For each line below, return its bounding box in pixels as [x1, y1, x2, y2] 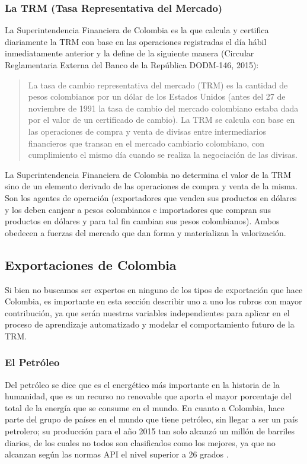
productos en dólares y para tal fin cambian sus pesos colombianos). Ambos [5, 215, 280, 227]
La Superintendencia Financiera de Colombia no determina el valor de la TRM [5, 168, 291, 180]
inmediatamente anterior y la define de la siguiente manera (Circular [5, 47, 254, 59]
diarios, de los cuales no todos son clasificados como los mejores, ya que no [5, 436, 276, 449]
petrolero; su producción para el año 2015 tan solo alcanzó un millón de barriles [5, 425, 295, 437]
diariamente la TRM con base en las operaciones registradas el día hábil [5, 35, 267, 47]
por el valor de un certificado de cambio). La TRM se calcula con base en [28, 113, 295, 126]
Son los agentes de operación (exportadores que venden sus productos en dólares [5, 191, 297, 204]
